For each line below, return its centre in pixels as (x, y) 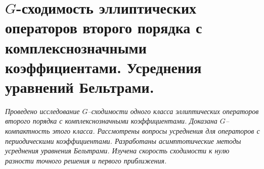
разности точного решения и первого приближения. (86, 160)
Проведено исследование (42, 111)
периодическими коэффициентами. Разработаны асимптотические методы (123, 140)
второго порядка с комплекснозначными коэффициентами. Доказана (111, 121)
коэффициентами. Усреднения (103, 67)
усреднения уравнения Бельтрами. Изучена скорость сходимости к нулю (117, 151)
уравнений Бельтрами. (80, 87)
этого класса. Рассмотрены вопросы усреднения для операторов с (156, 131)
